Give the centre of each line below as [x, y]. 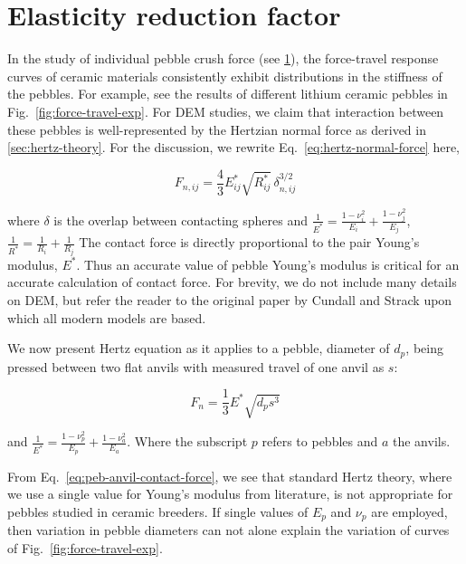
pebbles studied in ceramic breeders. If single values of [158, 511]
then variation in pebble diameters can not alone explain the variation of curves [228, 530]
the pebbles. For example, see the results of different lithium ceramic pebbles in [228, 94]
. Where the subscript [187, 441]
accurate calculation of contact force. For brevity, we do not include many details [232, 282]
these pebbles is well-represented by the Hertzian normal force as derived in [217, 129]
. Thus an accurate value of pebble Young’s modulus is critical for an [268, 264]
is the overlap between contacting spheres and [181, 220]
